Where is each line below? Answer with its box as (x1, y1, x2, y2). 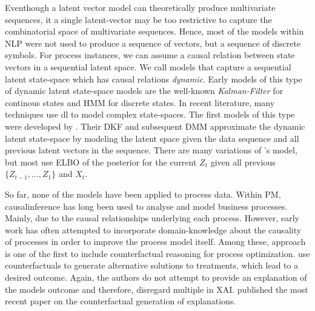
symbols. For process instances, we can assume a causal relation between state (5, 48, 295, 61)
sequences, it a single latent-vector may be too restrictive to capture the (5, 13, 272, 25)
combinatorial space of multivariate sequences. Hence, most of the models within (5, 25, 304, 38)
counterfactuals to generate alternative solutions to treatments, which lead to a (5, 259, 299, 272)
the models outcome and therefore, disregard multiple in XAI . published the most (5, 283, 308, 295)
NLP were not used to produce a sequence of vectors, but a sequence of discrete (5, 36, 301, 49)
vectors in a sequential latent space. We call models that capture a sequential (5, 60, 291, 73)
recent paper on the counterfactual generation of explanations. (5, 295, 236, 307)
